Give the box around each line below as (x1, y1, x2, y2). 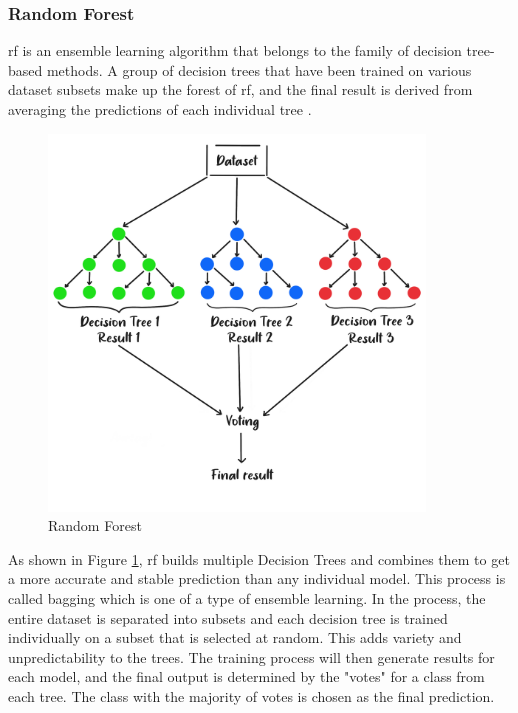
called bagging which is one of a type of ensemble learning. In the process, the (8, 587, 486, 608)
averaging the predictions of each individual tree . (8, 99, 312, 119)
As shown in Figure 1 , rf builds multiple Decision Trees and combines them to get (8, 548, 510, 569)
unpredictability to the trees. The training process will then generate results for (8, 646, 495, 667)
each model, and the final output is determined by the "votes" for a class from (8, 666, 485, 687)
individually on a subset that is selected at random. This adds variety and (8, 627, 462, 648)
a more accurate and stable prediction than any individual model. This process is (8, 568, 506, 589)
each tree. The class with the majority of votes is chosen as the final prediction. (8, 685, 495, 706)
